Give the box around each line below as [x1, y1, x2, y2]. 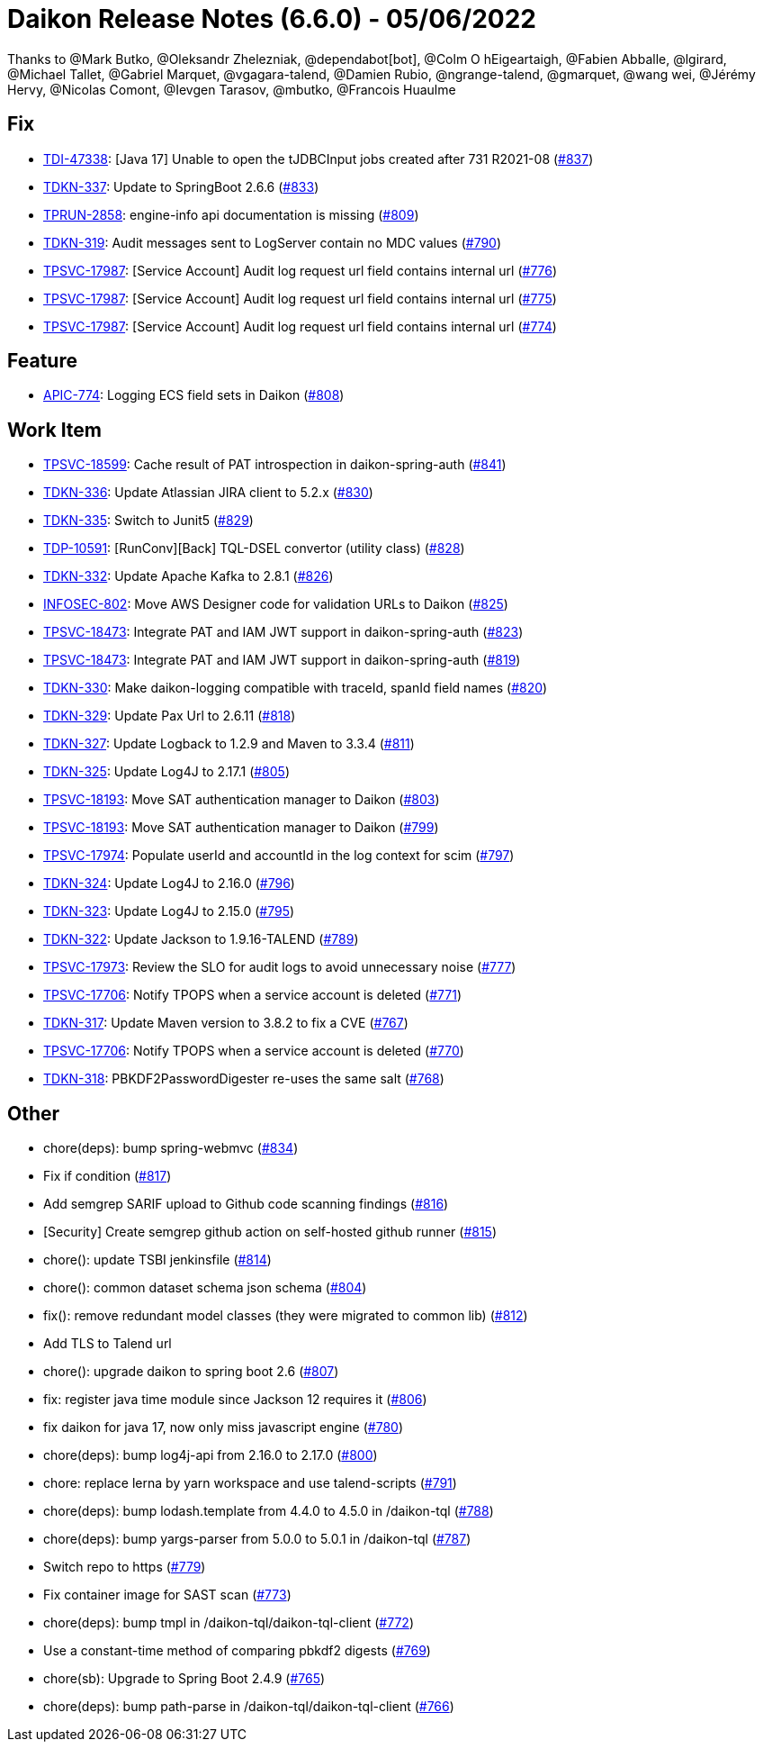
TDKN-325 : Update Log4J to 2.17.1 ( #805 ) [43, 764, 291, 780]
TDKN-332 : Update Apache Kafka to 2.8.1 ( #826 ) [43, 568, 334, 585]
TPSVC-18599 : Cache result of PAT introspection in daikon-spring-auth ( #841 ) [43, 457, 507, 473]
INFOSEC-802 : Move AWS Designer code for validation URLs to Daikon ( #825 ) [43, 596, 508, 612]
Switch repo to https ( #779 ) [43, 1559, 206, 1575]
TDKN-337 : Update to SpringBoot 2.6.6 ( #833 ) [43, 178, 319, 195]
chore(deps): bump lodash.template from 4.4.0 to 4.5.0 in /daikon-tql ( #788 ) [43, 1503, 494, 1519]
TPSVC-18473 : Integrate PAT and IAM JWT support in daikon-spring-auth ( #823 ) [43, 624, 524, 640]
